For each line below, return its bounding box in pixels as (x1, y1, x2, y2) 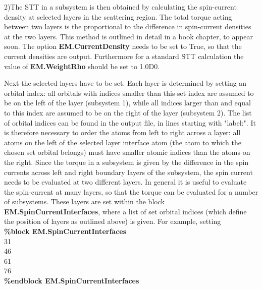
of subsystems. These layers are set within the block (4, 196, 165, 207)
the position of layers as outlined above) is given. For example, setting (4, 216, 221, 226)
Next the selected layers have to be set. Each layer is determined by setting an (4, 78, 247, 88)
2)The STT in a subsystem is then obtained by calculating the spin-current (4, 2, 237, 12)
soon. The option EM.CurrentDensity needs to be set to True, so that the (4, 41, 242, 51)
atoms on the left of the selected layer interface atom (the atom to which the (4, 137, 241, 147)
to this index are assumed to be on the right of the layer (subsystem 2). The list (4, 107, 252, 118)
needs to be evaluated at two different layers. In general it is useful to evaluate (4, 177, 247, 187)
